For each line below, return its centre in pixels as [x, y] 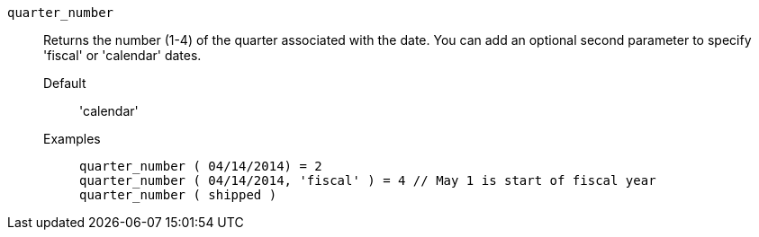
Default [65, 83]
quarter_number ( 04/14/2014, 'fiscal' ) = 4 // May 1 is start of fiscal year [368, 180]
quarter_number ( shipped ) [178, 195]
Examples [72, 139]
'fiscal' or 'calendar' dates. [122, 55]
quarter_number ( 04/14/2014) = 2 [201, 166]
